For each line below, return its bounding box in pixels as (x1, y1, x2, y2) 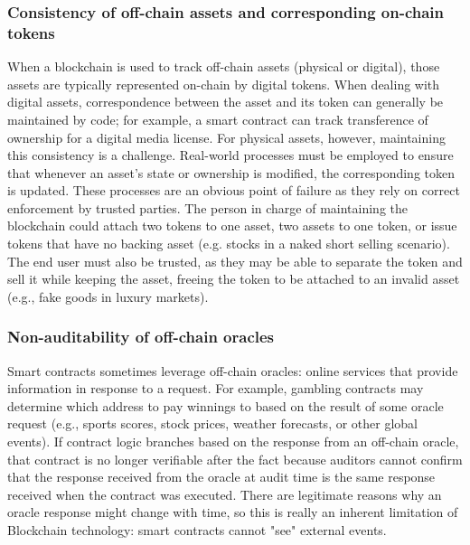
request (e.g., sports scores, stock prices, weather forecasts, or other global (7, 414, 418, 433)
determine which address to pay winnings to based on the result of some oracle (7, 396, 444, 415)
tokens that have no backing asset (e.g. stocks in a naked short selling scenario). (7, 234, 450, 253)
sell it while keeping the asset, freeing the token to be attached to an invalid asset (7, 269, 460, 288)
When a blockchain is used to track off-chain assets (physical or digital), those (7, 57, 440, 76)
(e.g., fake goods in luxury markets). (7, 287, 209, 305)
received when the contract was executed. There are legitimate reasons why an (7, 484, 442, 503)
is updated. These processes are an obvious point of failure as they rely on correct (7, 181, 460, 200)
